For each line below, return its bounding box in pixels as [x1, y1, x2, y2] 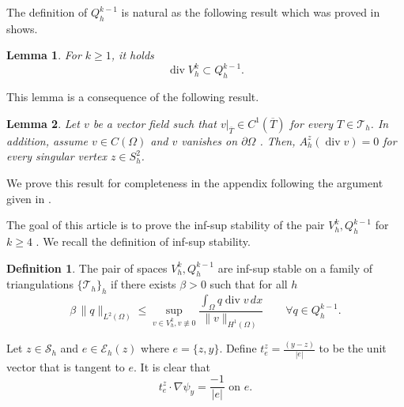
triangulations [6, 276, 74, 292]
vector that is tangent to [6, 358, 125, 375]
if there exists [111, 276, 176, 292]
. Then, [259, 132, 296, 149]
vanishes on [181, 132, 238, 149]
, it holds [111, 47, 154, 63]
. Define [219, 340, 257, 356]
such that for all [210, 276, 288, 292]
